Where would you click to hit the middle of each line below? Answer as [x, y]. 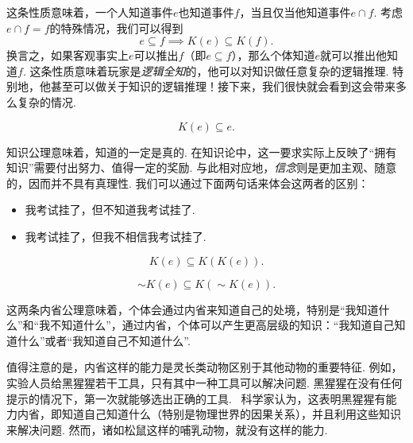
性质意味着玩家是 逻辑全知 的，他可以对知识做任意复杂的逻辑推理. [220, 70]
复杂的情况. [46, 101]
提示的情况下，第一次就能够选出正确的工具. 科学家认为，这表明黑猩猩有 [196, 398]
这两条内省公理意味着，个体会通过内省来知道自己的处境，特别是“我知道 [193, 309]
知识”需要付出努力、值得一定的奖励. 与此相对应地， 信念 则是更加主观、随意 [202, 167]
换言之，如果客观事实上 [68, 55]
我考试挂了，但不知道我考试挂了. [110, 210]
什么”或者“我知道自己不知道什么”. [104, 340]
